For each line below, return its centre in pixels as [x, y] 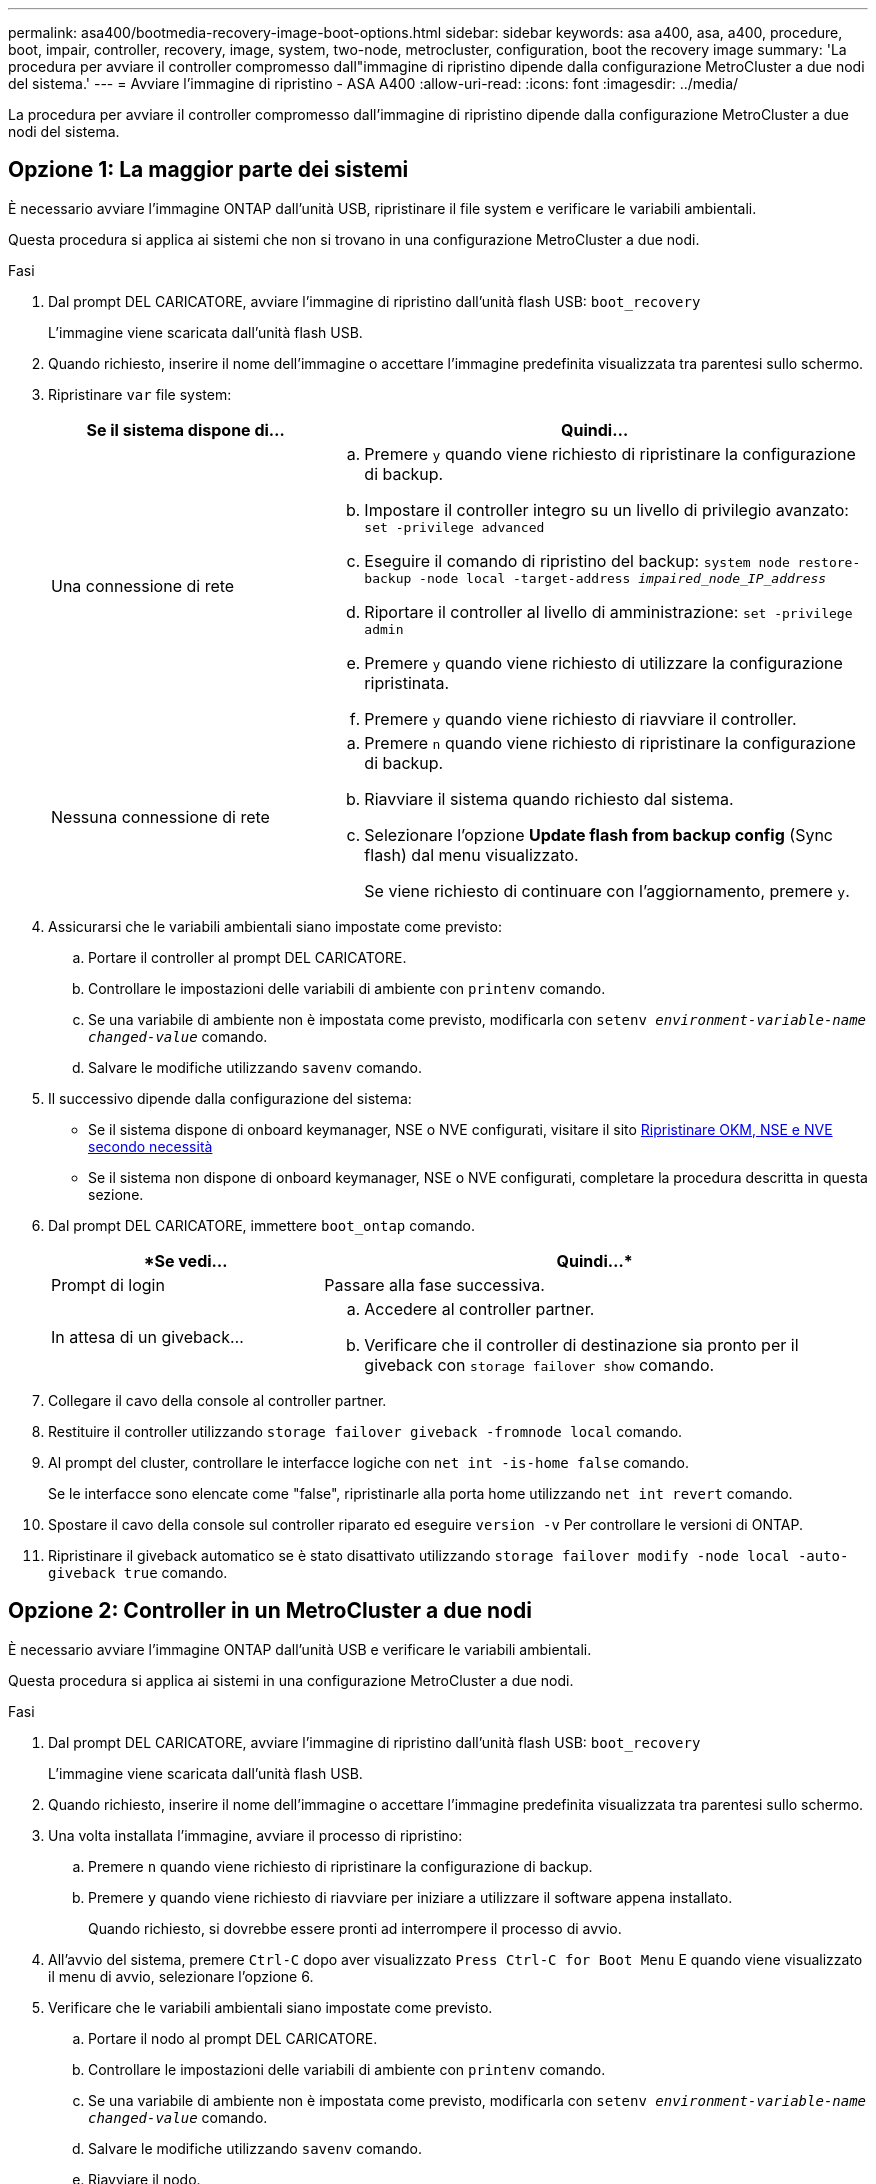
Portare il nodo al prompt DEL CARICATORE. [233, 2038]
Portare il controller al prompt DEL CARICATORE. [247, 957]
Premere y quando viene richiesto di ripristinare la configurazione [610, 453]
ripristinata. [407, 682]
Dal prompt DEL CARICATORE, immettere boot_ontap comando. [261, 1225]
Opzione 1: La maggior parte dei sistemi [208, 170]
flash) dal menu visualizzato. [471, 854]
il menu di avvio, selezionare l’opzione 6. [181, 1976]
